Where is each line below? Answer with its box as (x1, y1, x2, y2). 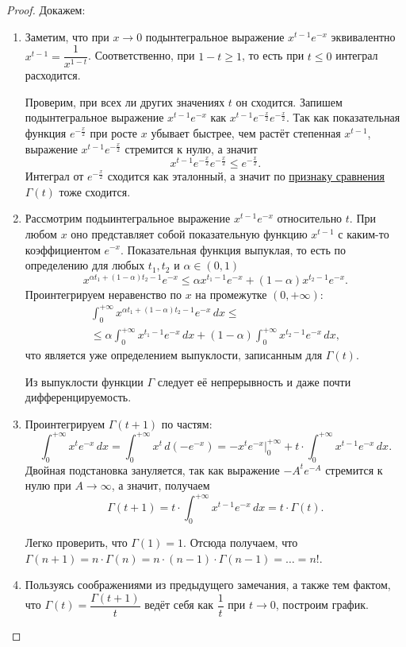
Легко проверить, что (25, 534, 128, 551)
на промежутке (195, 285, 267, 302)
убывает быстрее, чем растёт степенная (151, 125, 341, 141)
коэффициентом (25, 241, 101, 258)
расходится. (25, 67, 81, 83)
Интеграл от (25, 168, 84, 184)
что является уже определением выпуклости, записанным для (25, 346, 323, 362)
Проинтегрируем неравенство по (25, 285, 182, 302)
